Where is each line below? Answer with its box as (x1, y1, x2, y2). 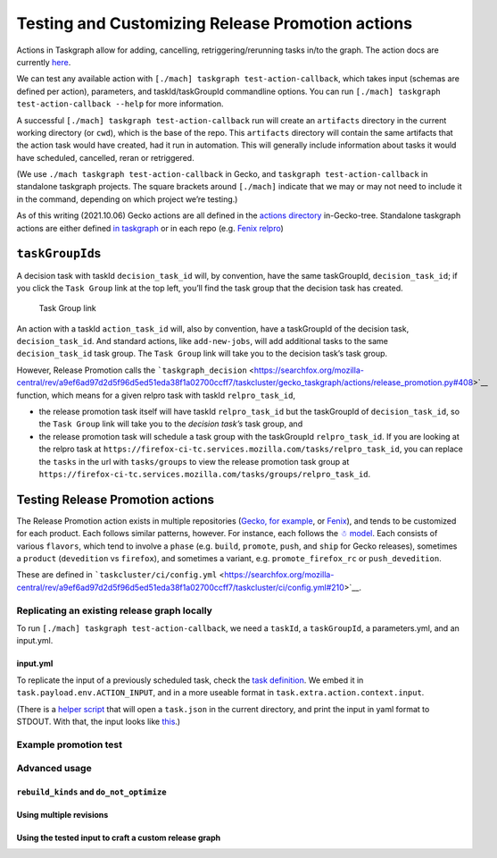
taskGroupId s (16, 246, 102, 261)
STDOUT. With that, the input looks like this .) (16, 716, 181, 727)
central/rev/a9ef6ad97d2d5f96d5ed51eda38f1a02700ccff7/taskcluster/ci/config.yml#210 (16, 582, 345, 593)
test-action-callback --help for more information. (16, 98, 224, 109)
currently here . (16, 56, 71, 67)
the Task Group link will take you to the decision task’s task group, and (38, 418, 303, 429)
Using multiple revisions (16, 810, 109, 820)
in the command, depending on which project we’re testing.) (16, 193, 238, 205)
